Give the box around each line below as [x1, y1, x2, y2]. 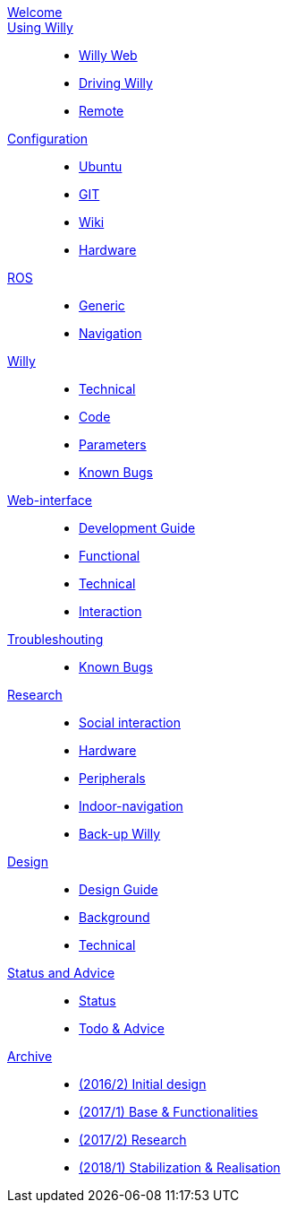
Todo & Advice [79, 1021, 165, 1036]
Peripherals [79, 770, 146, 786]
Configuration [7, 131, 89, 146]
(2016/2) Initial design [79, 1076, 207, 1092]
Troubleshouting [7, 631, 104, 647]
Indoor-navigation [79, 798, 183, 814]
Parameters [79, 437, 147, 452]
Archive [7, 1049, 53, 1064]
